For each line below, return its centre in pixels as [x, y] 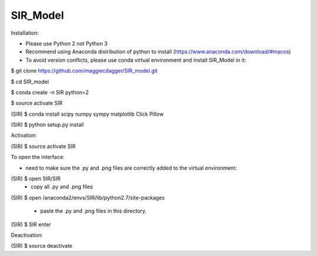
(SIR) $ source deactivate [42, 246]
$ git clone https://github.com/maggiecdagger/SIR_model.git [84, 71]
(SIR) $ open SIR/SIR [36, 178]
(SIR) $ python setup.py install [48, 125]
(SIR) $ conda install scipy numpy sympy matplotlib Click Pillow [87, 114]
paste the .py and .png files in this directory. [93, 211]
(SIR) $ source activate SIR [43, 146]
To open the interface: [38, 157]
